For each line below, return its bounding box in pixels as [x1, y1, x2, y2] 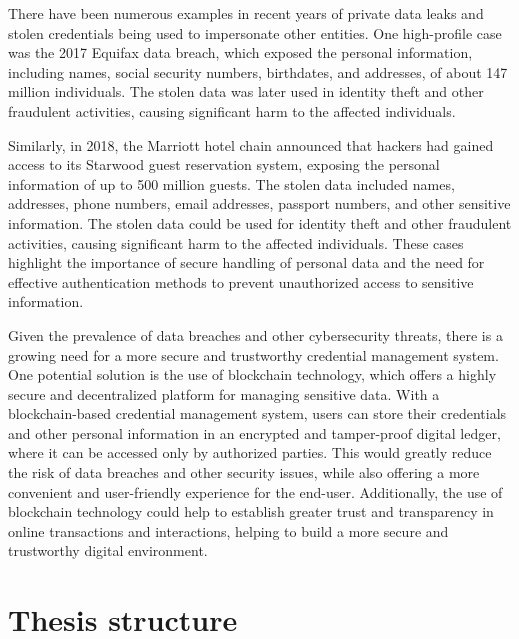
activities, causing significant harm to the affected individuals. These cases [8, 232, 464, 253]
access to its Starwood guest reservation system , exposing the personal [8, 154, 440, 175]
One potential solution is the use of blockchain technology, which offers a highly [8, 364, 497, 385]
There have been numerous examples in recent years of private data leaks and [8, 3, 484, 23]
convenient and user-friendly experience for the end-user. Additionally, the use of [8, 481, 503, 502]
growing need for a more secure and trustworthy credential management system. [8, 344, 499, 365]
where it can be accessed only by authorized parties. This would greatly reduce [8, 442, 492, 463]
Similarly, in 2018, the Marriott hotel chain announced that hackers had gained [8, 134, 494, 155]
